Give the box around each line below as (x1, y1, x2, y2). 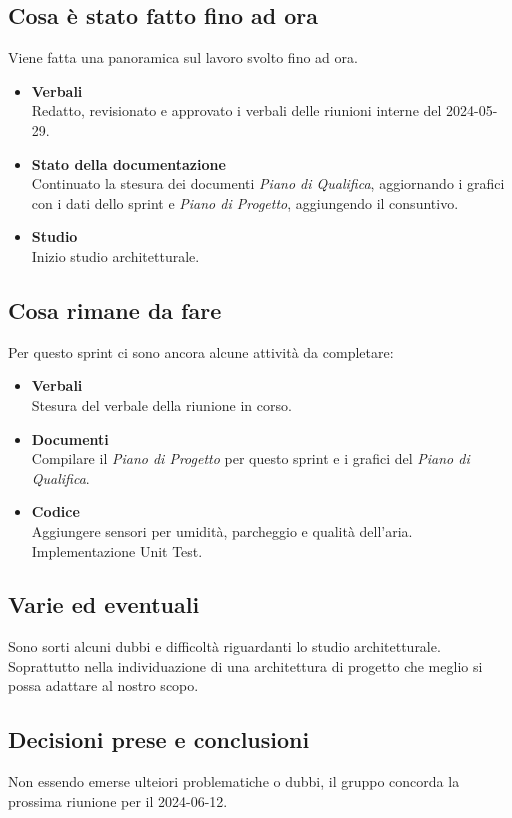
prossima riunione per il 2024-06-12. (8, 790, 228, 811)
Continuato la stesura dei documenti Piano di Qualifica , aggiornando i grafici (31, 173, 505, 194)
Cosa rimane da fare (8, 294, 222, 325)
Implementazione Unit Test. (31, 540, 203, 561)
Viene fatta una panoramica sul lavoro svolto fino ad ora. (8, 47, 358, 68)
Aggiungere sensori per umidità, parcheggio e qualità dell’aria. (31, 520, 413, 541)
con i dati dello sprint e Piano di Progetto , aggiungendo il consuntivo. (31, 192, 459, 213)
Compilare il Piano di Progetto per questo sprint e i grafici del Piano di (31, 448, 470, 469)
